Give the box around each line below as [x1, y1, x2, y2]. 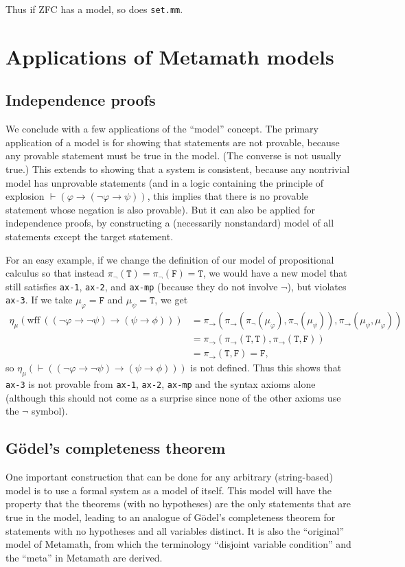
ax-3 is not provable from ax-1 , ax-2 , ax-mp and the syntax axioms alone [5, 377, 316, 391]
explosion [5, 189, 45, 203]
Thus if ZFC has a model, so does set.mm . [5, 2, 183, 16]
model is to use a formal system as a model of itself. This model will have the [5, 483, 332, 497]
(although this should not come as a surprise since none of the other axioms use [5, 390, 341, 404]
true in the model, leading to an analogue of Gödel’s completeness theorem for [5, 509, 336, 524]
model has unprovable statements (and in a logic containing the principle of [5, 175, 324, 189]
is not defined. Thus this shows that [190, 360, 342, 375]
